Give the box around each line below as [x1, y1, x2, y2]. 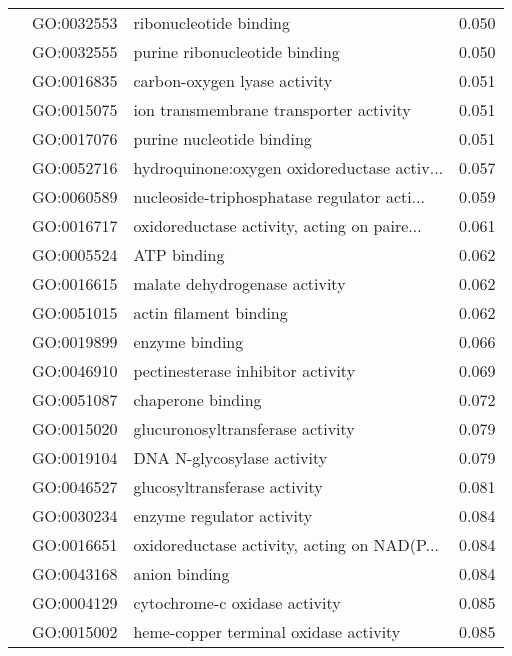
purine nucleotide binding [133, 127, 312, 150]
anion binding [133, 562, 230, 585]
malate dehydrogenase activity [133, 272, 346, 295]
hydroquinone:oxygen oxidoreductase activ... [133, 156, 444, 179]
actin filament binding [133, 301, 288, 324]
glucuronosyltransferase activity [133, 417, 355, 440]
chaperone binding [133, 388, 262, 411]
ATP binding [133, 243, 225, 266]
